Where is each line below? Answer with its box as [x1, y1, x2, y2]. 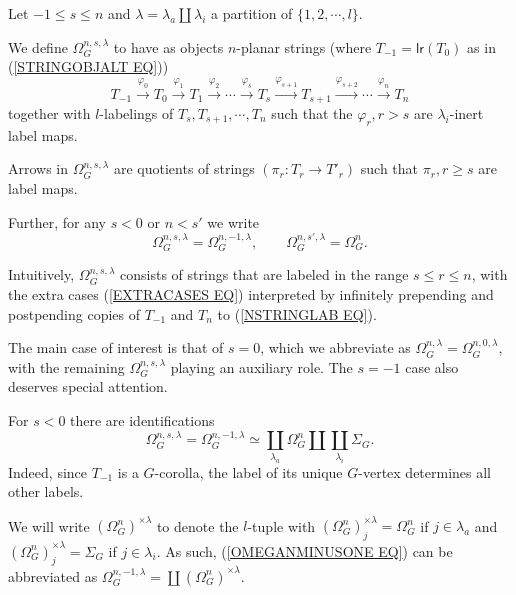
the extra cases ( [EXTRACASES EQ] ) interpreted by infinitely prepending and [8, 283, 494, 304]
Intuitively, [8, 264, 75, 285]
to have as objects [113, 36, 224, 57]
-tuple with [247, 515, 316, 536]
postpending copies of [8, 303, 141, 324]
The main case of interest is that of [8, 337, 224, 358]
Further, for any [8, 211, 106, 232]
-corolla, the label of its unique [154, 461, 343, 482]
